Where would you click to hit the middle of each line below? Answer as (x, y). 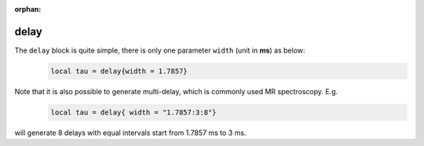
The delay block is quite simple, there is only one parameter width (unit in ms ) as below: (160, 50)
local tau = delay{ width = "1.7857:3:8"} (133, 112)
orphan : (28, 9)
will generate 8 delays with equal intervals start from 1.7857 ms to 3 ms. (130, 133)
